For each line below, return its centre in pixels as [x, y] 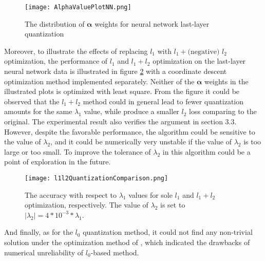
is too [252, 142]
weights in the [226, 81]
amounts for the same [38, 111]
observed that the [32, 101]
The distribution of [55, 23]
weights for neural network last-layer [152, 23]
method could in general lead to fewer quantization [163, 101]
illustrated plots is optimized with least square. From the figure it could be [122, 91]
